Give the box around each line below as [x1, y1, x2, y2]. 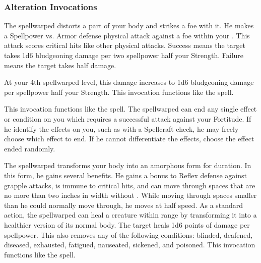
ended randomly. [4, 143, 55, 153]
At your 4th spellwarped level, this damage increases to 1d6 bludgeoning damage [4, 77, 254, 87]
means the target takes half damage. [4, 60, 116, 70]
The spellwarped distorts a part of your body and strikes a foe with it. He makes [4, 20, 254, 31]
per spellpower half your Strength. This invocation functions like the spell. [4, 86, 234, 97]
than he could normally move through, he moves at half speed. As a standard [4, 199, 243, 210]
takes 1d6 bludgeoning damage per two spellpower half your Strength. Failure [4, 50, 244, 60]
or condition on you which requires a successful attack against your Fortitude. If [4, 113, 251, 124]
